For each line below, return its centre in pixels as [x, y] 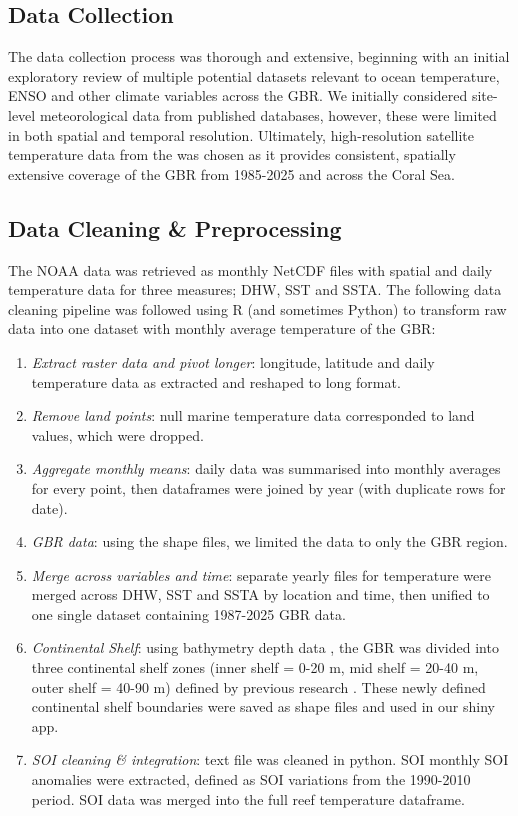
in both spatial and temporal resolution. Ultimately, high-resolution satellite [241, 134]
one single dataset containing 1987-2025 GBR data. [188, 613]
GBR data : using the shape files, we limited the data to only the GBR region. [269, 541]
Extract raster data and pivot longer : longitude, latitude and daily [233, 361]
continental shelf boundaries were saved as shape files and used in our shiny [263, 706]
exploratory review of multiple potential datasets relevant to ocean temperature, [254, 75]
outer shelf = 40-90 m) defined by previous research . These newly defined [258, 686]
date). [49, 507]
